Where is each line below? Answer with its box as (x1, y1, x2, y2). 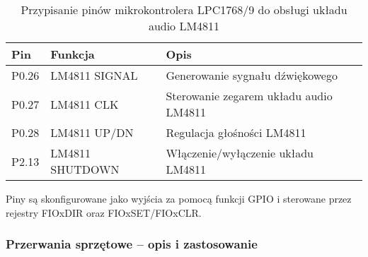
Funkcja (50, 46, 95, 62)
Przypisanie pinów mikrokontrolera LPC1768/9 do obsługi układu (21, 1, 347, 18)
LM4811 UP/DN (50, 124, 134, 141)
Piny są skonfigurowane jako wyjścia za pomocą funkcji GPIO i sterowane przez (6, 191, 352, 205)
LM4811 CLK (50, 95, 119, 112)
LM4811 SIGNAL (50, 67, 138, 83)
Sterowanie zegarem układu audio (166, 88, 333, 104)
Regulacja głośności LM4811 (166, 124, 306, 141)
